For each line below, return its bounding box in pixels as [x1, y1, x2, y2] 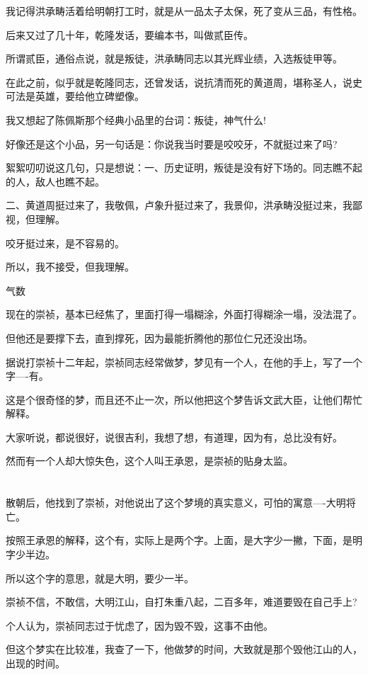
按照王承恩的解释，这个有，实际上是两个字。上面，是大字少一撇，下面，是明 [6, 533, 362, 548]
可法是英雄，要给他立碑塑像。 [6, 89, 144, 103]
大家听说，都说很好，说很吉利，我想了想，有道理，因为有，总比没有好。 [6, 429, 343, 444]
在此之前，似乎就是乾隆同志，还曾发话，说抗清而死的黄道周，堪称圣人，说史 [6, 74, 362, 89]
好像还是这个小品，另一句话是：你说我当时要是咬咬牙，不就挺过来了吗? [6, 136, 338, 151]
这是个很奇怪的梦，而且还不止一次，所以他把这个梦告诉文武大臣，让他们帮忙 [6, 392, 362, 407]
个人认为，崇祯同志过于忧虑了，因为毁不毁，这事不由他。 [6, 618, 273, 633]
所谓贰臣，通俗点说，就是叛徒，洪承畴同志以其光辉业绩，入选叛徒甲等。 [6, 51, 343, 66]
